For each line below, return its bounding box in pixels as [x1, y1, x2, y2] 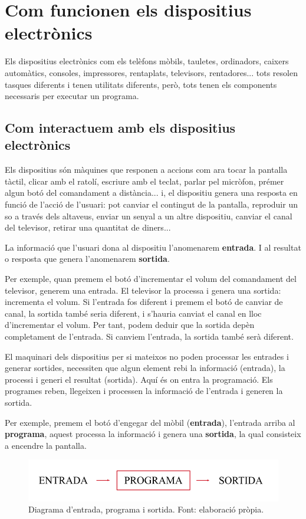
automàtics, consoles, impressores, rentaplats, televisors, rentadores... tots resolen [5, 66, 298, 78]
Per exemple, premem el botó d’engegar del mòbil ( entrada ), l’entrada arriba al [5, 416, 295, 428]
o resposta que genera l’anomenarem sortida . [5, 252, 170, 265]
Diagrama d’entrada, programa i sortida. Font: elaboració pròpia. [28, 503, 264, 515]
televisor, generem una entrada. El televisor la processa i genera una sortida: [5, 284, 281, 296]
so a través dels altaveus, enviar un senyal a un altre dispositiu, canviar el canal [5, 209, 292, 222]
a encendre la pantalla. [5, 439, 87, 451]
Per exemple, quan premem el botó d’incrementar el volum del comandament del [5, 272, 297, 285]
